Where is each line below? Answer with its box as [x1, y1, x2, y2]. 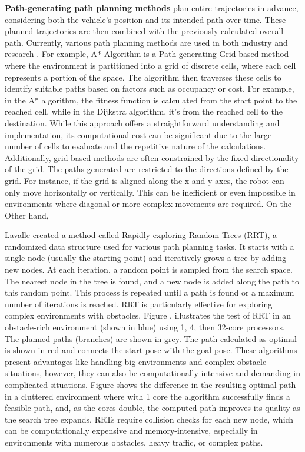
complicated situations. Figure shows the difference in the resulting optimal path [5, 379, 296, 390]
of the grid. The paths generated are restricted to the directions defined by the [5, 163, 289, 175]
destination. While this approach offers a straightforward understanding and [5, 116, 280, 129]
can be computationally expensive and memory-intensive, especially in [5, 424, 258, 437]
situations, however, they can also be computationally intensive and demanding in [5, 367, 301, 379]
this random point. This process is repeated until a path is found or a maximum [5, 286, 294, 299]
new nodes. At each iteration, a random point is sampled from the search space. [5, 263, 293, 276]
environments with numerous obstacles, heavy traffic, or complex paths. [5, 436, 263, 448]
